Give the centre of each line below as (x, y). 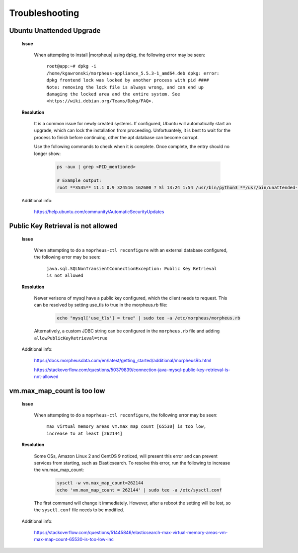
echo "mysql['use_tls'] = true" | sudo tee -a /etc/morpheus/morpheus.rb (149, 318)
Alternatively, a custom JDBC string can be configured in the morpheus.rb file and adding (127, 331)
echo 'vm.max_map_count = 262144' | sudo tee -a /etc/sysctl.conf (139, 490)
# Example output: (79, 181)
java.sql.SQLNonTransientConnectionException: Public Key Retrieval (132, 269)
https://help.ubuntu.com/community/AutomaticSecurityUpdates (99, 212)
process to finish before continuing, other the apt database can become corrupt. (116, 137)
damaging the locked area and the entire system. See (113, 94)
